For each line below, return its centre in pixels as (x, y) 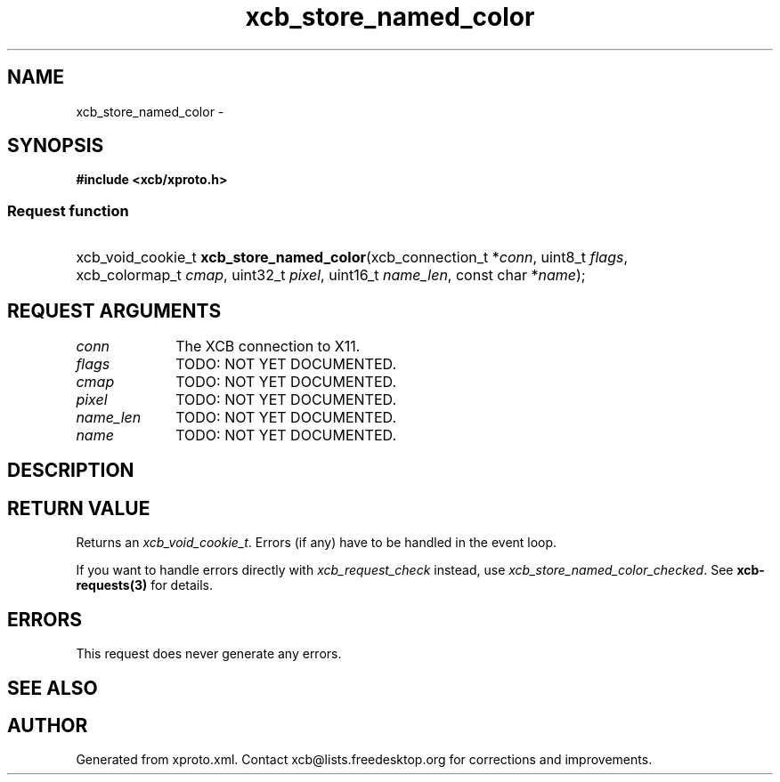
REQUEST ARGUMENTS (114, 310)
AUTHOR (48, 725)
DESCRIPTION (71, 471)
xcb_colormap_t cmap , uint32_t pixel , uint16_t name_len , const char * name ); (331, 275)
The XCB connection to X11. (268, 347)
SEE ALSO (53, 688)
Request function (68, 210)
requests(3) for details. (145, 585)
